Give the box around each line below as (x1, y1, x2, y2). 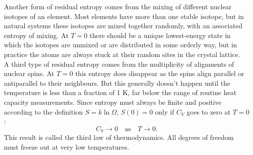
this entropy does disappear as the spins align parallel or (75, 68, 244, 78)
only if (155, 106, 175, 116)
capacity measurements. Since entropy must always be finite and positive (4, 97, 222, 107)
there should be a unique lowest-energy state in (89, 30, 231, 40)
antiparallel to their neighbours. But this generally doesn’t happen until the (4, 77, 231, 88)
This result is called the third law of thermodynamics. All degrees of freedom (4, 132, 234, 142)
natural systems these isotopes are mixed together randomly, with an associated (4, 20, 243, 31)
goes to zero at (187, 106, 231, 116)
